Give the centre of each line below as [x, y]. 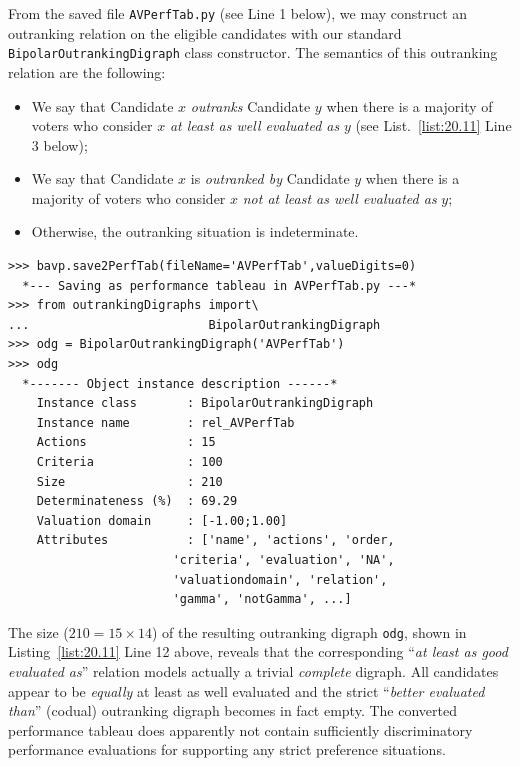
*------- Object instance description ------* [180, 383]
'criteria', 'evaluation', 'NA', [283, 559]
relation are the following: [87, 71]
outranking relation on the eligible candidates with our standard [205, 32]
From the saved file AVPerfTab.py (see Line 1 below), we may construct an [238, 13]
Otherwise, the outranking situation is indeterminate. [195, 231]
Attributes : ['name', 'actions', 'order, [215, 540]
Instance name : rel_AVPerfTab [165, 422]
